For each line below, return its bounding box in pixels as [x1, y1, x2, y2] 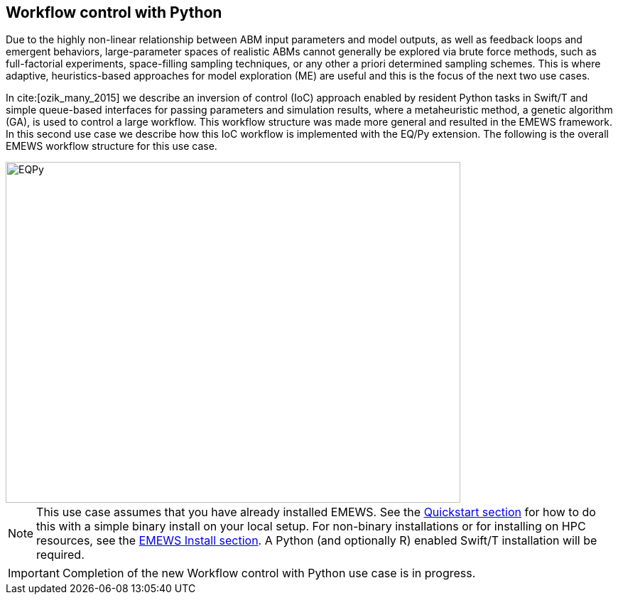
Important [8, 566, 60, 581]
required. [36, 547, 85, 562]
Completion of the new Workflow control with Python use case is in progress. [62, 566, 476, 581]
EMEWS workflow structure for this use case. [6, 140, 217, 153]
